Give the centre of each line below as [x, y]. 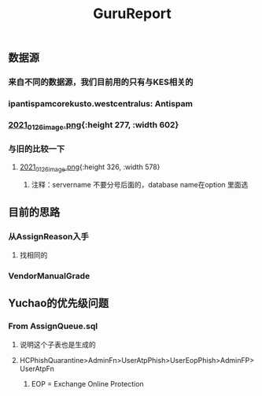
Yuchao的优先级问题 [59, 303]
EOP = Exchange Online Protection [87, 383]
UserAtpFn [37, 368]
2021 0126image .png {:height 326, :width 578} [90, 168]
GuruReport [132, 14]
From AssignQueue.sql [53, 326]
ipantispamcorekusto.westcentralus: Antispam [100, 104]
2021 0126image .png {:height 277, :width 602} [94, 126]
